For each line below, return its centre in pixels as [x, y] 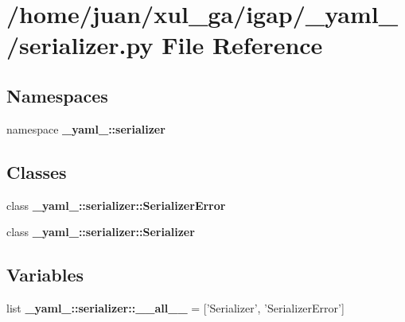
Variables [45, 275]
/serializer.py [80, 45]
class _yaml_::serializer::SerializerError [116, 205]
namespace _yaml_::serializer [86, 128]
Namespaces [57, 95]
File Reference [242, 45]
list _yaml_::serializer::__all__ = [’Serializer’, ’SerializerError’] [175, 307]
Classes [37, 171]
